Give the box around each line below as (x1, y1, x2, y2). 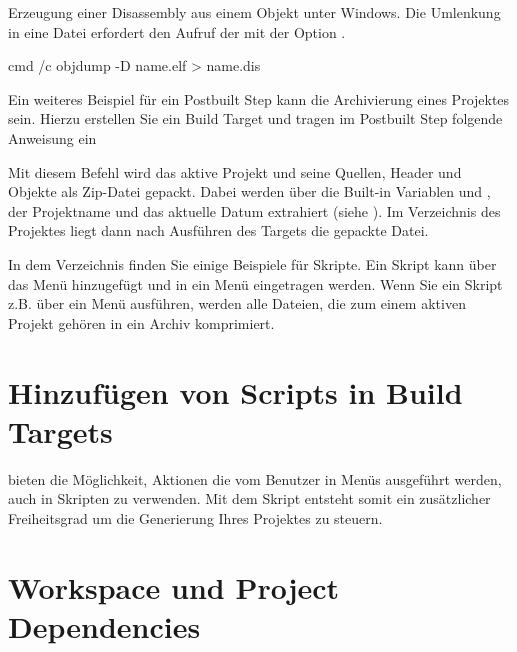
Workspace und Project (8, 566, 340, 607)
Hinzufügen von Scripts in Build (8, 371, 463, 412)
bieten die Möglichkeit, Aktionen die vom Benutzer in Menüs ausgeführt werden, (8, 468, 502, 489)
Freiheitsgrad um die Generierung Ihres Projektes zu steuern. (8, 507, 383, 528)
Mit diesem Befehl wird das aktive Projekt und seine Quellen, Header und (8, 161, 462, 182)
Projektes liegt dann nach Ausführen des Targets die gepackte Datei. (8, 220, 429, 241)
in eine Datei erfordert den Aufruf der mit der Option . (8, 21, 346, 42)
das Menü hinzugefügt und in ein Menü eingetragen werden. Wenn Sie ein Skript (8, 273, 503, 294)
